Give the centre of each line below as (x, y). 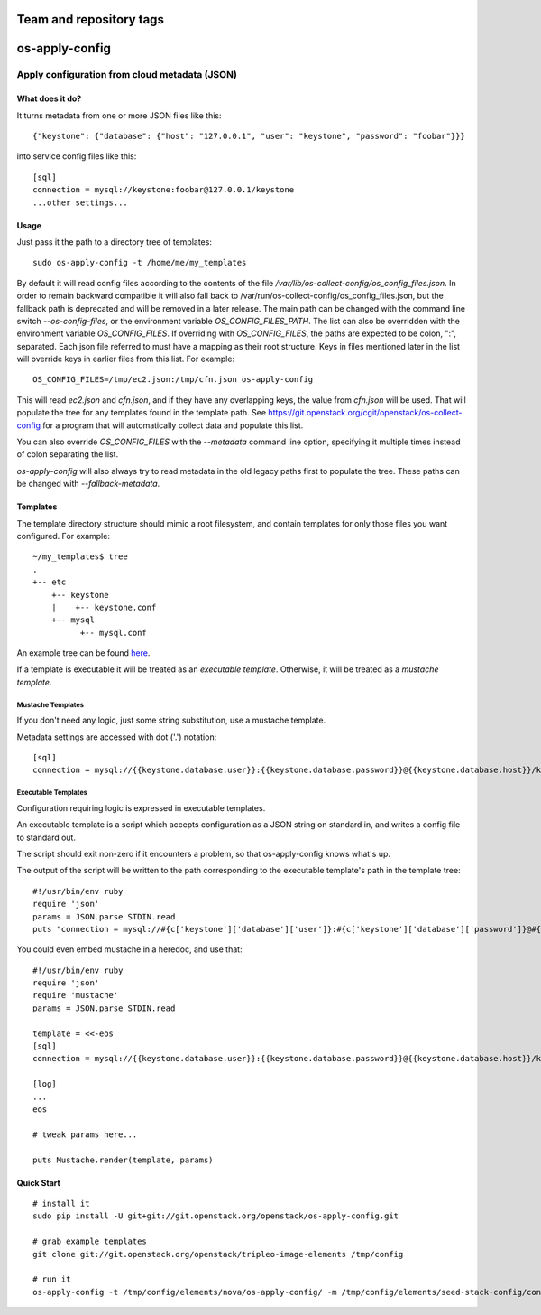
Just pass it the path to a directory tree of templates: (114, 242)
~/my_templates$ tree (80, 557)
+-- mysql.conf (114, 633)
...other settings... (80, 202)
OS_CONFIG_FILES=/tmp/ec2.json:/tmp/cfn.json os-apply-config (173, 380)
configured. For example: (63, 536)
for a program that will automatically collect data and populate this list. (173, 425)
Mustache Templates (50, 704)
